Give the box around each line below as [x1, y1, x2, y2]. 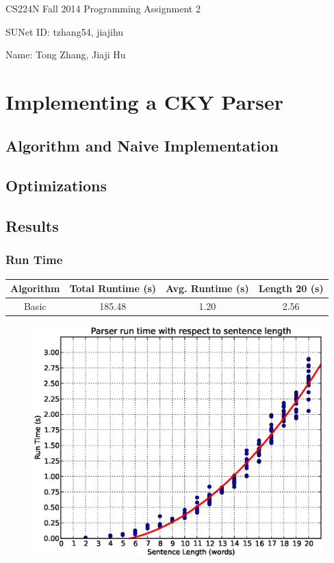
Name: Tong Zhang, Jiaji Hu [5, 47, 126, 62]
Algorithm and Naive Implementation [5, 134, 279, 156]
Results [5, 215, 59, 237]
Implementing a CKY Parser [5, 87, 284, 115]
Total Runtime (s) [69, 281, 157, 296]
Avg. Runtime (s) [166, 281, 249, 296]
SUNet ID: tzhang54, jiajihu [5, 24, 124, 38]
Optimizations [5, 175, 107, 196]
